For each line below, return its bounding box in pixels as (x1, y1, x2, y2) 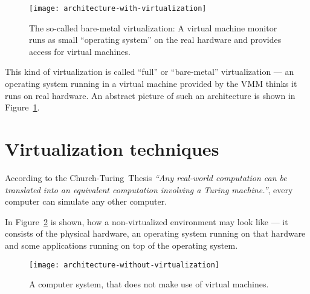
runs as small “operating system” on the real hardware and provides (29, 33, 282, 46)
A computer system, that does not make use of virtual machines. (29, 278, 269, 290)
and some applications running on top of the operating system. (5, 238, 238, 251)
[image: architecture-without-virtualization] (29, 260, 219, 269)
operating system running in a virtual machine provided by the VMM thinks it (5, 77, 297, 90)
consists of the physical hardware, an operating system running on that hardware (5, 227, 306, 240)
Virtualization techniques (5, 136, 219, 161)
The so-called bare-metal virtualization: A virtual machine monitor (29, 21, 277, 34)
